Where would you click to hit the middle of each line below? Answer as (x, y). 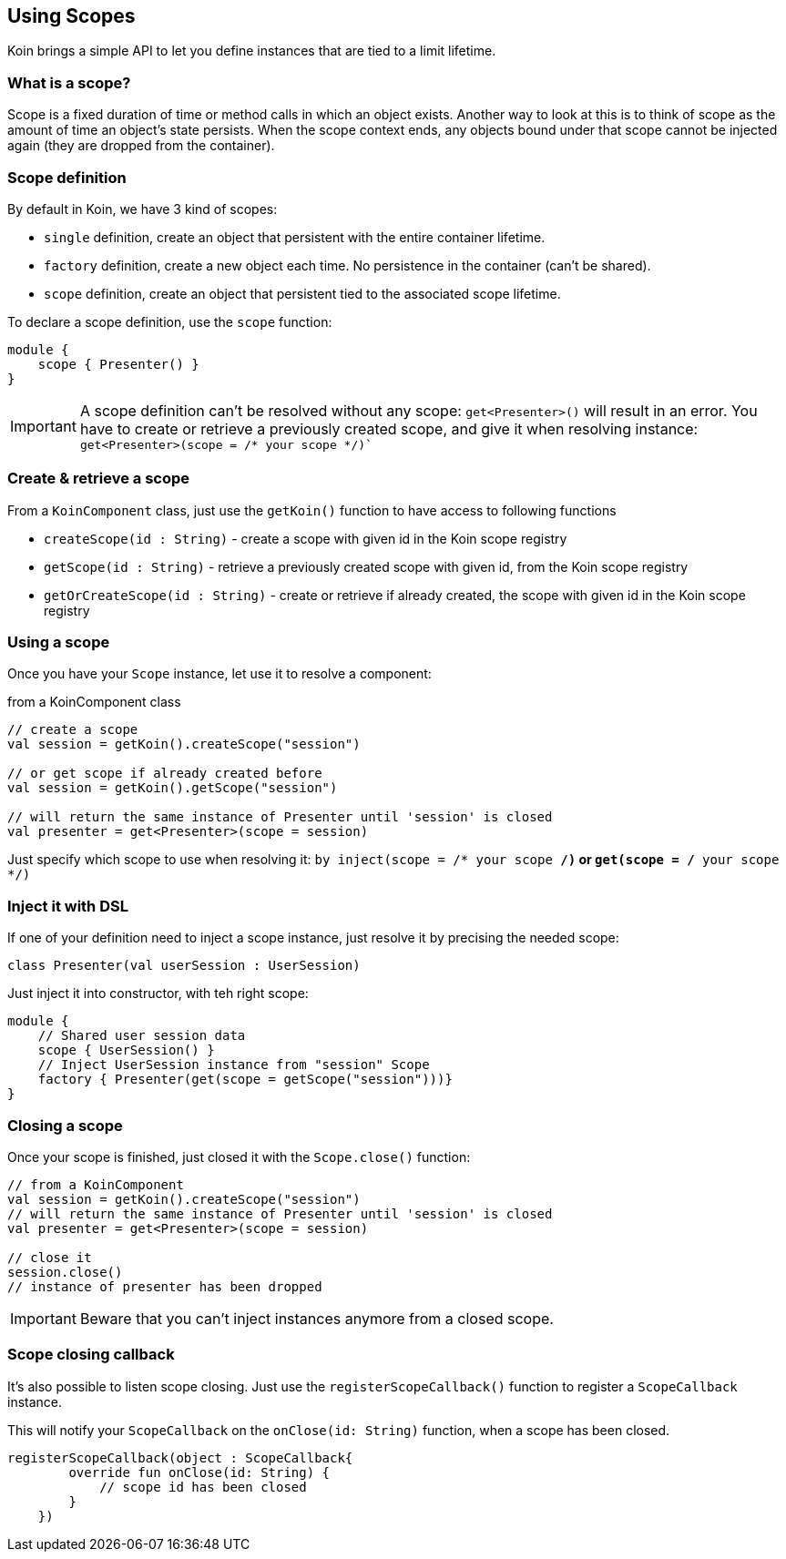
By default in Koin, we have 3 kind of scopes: (143, 209)
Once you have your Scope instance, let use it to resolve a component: (219, 674)
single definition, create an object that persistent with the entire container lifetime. (295, 237)
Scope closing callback (91, 1355)
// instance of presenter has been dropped (165, 1286)
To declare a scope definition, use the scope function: (170, 321)
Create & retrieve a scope (99, 479)
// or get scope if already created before (165, 774)
